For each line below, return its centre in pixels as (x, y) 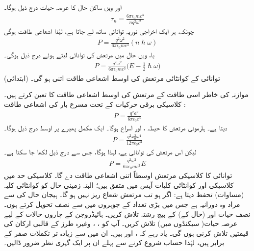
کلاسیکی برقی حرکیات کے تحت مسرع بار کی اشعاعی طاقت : (95, 104)
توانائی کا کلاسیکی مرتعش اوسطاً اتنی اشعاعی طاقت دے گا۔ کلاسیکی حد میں (118, 175)
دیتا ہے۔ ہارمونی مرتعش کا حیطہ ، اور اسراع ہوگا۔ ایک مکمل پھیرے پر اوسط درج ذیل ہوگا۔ (116, 128)
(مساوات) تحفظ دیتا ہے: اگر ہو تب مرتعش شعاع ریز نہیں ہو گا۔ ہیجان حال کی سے (124, 194)
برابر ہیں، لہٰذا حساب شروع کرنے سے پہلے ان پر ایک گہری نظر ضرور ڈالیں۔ (114, 242)
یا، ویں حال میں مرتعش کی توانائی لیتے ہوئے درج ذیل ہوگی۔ (79, 54)
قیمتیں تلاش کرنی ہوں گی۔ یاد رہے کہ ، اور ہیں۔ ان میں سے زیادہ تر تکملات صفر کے (126, 233)
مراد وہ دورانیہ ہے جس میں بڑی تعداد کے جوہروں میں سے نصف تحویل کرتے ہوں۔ (122, 204)
